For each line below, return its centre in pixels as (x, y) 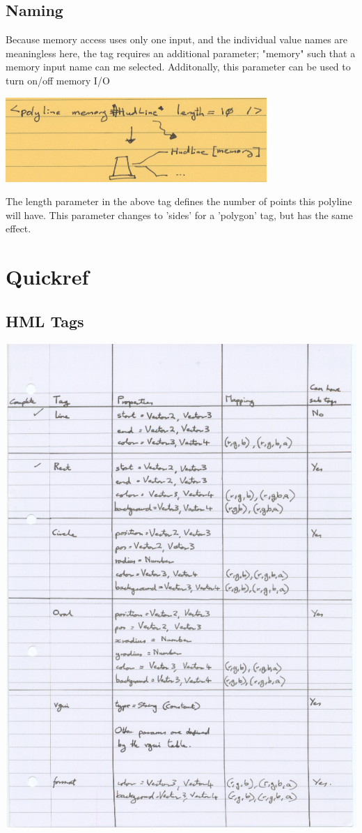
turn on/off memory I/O (58, 80)
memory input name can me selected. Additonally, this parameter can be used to (178, 67)
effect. (18, 228)
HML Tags (45, 321)
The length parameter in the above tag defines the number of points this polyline (179, 201)
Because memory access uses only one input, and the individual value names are (177, 39)
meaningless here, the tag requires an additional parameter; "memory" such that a (181, 53)
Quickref (47, 277)
